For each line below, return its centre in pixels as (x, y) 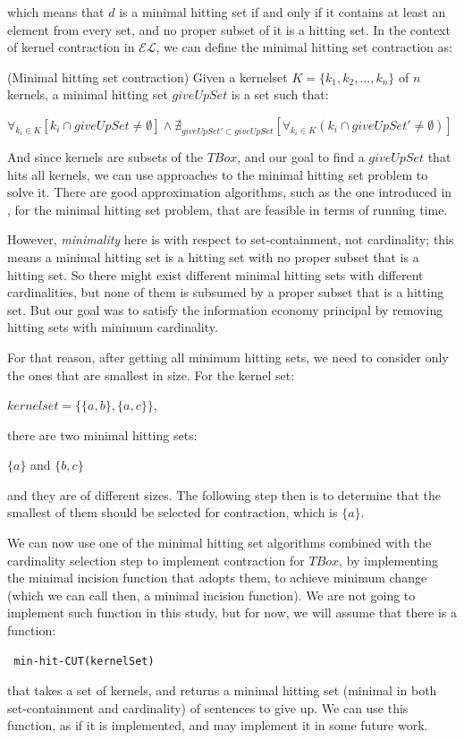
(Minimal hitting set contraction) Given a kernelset (148, 77)
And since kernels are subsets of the (105, 156)
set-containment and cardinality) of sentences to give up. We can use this (208, 707)
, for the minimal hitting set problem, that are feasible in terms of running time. (228, 209)
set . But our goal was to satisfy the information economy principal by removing (225, 309)
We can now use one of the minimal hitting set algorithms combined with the (219, 543)
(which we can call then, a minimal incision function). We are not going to (211, 595)
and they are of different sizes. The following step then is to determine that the (224, 494)
